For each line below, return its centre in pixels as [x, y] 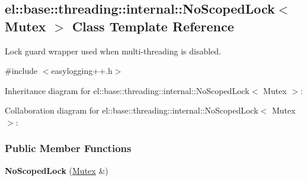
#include [21, 71]
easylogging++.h [82, 71]
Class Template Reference [153, 26]
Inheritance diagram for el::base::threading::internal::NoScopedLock [127, 90]
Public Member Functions [68, 148]
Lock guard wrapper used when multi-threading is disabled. [113, 51]
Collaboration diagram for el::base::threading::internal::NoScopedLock [132, 110]
